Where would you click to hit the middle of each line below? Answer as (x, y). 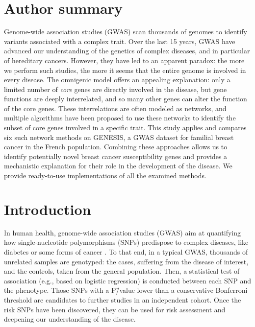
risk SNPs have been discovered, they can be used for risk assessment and (115, 309)
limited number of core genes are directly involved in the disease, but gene (115, 89)
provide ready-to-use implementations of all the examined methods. (105, 175)
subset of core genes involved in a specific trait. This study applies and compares (125, 128)
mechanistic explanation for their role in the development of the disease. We (118, 166)
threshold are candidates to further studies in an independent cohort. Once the (123, 299)
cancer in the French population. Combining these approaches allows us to (116, 147)
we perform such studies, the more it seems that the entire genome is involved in (125, 70)
